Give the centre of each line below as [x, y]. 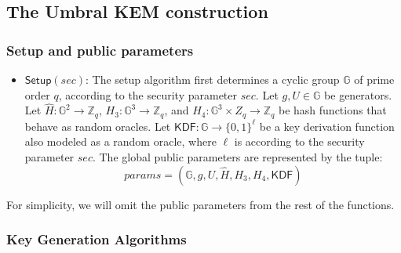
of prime [374, 79]
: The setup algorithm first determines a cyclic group [213, 79]
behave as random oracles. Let [98, 126]
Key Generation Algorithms [97, 239]
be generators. [358, 94]
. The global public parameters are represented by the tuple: [237, 157]
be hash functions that [332, 110]
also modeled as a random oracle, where [120, 141]
